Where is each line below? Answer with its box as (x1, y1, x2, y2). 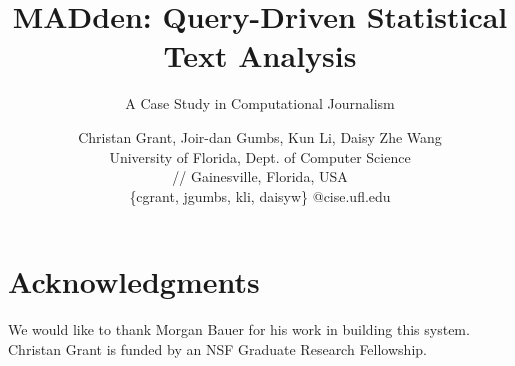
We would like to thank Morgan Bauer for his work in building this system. (8, 319, 470, 340)
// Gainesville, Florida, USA (172, 166, 348, 187)
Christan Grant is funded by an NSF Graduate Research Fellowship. (8, 338, 427, 359)
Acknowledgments (8, 261, 260, 302)
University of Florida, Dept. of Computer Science (109, 146, 411, 167)
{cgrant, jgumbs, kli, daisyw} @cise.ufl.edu (129, 185, 391, 206)
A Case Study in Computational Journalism (125, 93, 395, 114)
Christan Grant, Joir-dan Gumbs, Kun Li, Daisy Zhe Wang (78, 126, 442, 147)
